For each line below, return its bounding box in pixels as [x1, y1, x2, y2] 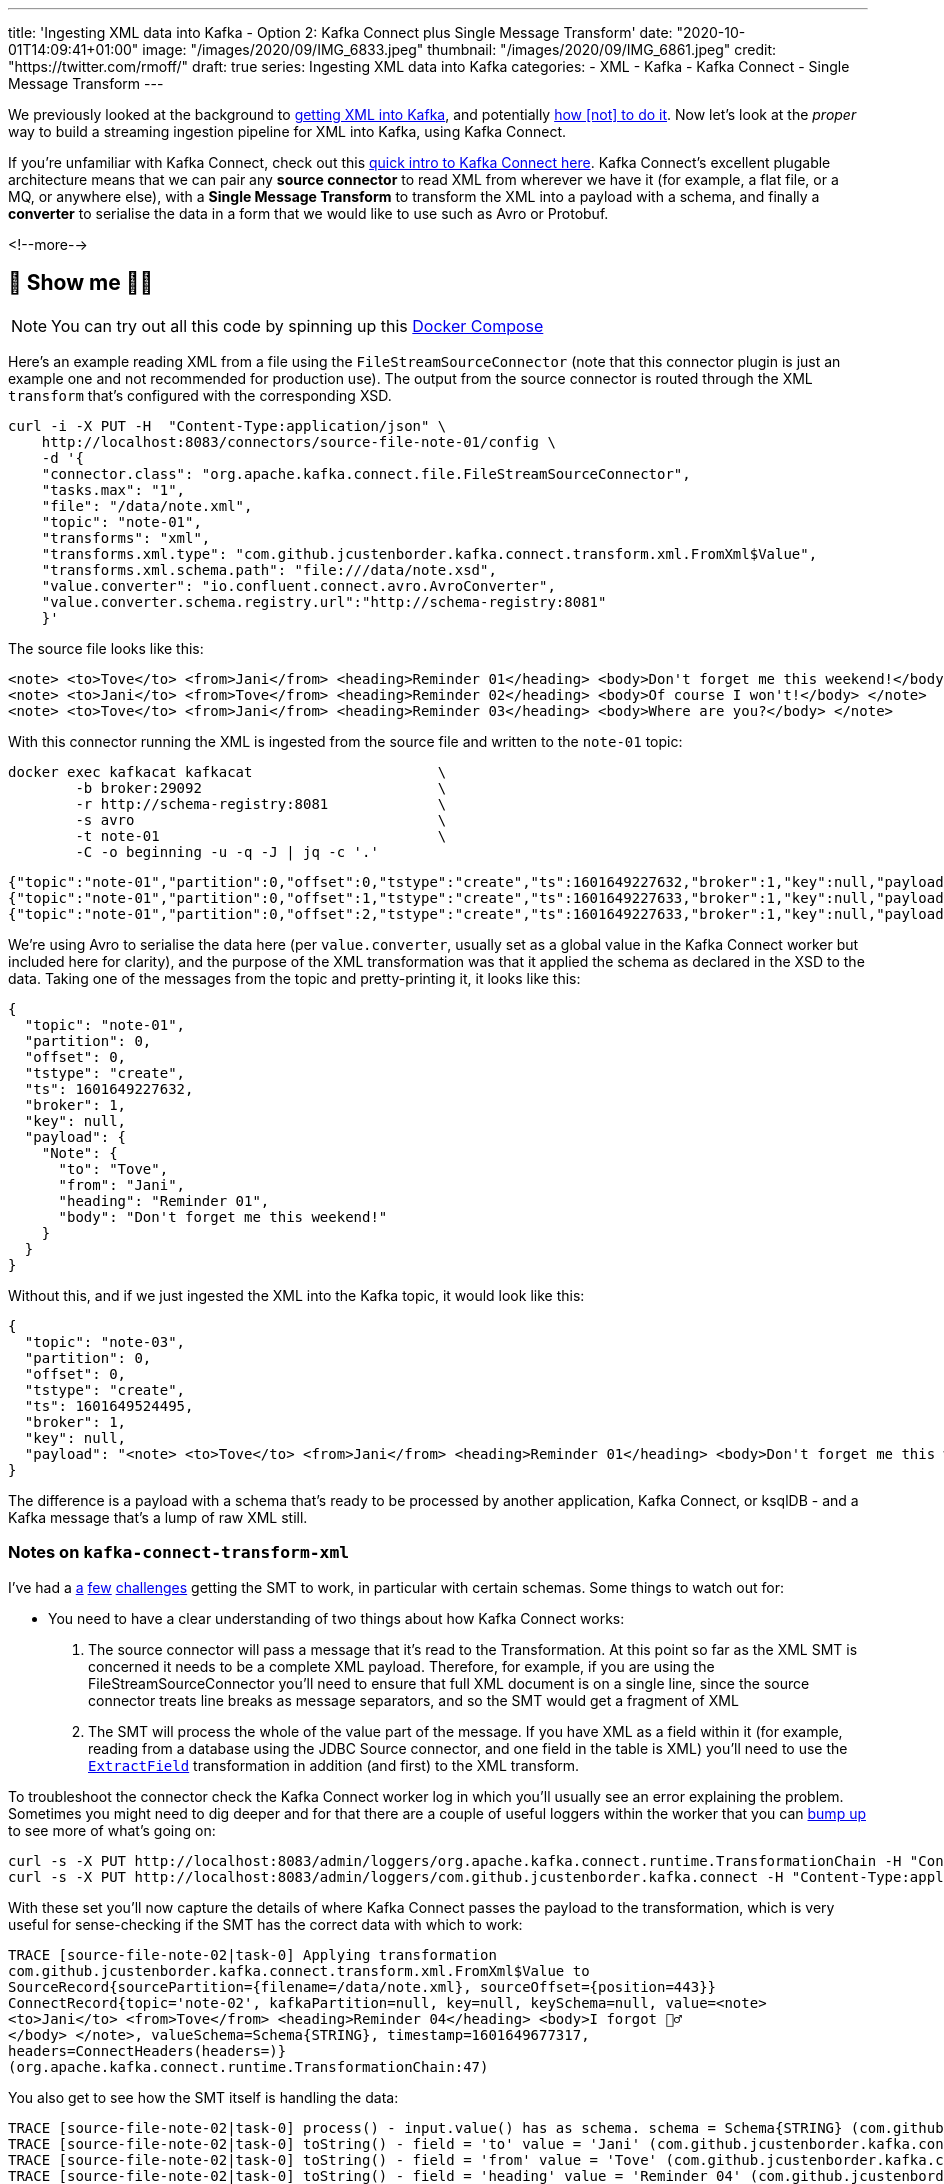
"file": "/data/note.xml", [41, 497, 253, 514]
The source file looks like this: [8, 639, 204, 657]
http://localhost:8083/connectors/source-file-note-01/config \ [41, 433, 556, 450]
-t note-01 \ [75, 827, 447, 844]
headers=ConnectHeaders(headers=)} [8, 2042, 287, 2059]
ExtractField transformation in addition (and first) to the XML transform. [88, 1756, 580, 1774]
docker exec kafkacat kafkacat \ [8, 763, 447, 780]
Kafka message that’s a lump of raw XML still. [8, 1508, 308, 1526]
